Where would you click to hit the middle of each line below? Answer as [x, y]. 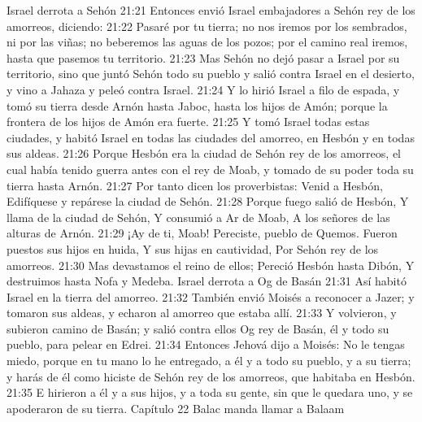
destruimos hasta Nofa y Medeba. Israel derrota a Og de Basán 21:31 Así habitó [207, 281]
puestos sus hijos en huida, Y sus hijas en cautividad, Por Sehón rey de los [193, 248]
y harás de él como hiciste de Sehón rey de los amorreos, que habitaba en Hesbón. [211, 376]
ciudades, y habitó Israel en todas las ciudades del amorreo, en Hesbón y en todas [211, 137]
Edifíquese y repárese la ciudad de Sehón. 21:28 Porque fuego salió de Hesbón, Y [208, 201]
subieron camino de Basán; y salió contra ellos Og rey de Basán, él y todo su [198, 328]
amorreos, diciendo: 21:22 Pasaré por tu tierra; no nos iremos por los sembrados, [207, 26]
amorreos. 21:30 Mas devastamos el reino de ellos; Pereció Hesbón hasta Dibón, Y [211, 265]
